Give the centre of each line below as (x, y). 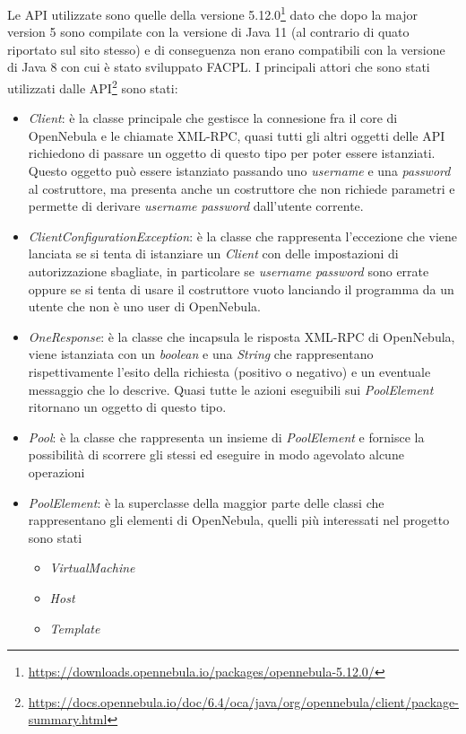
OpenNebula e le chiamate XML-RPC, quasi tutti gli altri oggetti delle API (237, 135)
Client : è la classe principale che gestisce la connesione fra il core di (213, 118)
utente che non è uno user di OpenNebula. (144, 306)
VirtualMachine (92, 568)
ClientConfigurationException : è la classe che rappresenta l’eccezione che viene (243, 236)
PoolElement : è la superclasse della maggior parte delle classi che (206, 502)
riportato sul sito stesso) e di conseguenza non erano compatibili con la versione (226, 49)
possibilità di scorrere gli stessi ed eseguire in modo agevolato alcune (216, 454)
